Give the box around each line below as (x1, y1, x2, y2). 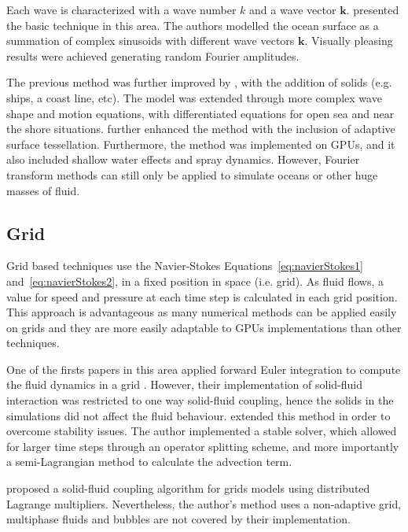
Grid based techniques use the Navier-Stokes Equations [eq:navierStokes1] (6, 257, 363, 274)
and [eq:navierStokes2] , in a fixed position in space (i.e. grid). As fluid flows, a (6, 272, 384, 289)
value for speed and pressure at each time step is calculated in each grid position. (6, 288, 398, 305)
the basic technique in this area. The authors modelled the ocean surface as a (6, 17, 379, 33)
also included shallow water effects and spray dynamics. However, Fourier (6, 151, 360, 168)
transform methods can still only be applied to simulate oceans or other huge (6, 166, 378, 183)
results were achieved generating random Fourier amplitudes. (6, 47, 300, 64)
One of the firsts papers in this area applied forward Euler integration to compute (6, 360, 401, 377)
